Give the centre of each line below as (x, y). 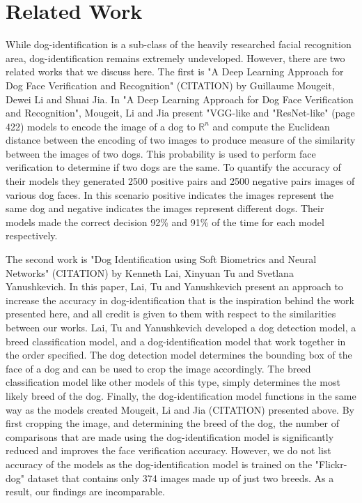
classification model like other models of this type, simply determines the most (173, 382)
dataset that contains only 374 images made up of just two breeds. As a (181, 478)
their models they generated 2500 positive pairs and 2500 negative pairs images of (180, 181)
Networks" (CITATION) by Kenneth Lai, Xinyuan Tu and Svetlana (150, 272)
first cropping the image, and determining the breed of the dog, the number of (173, 423)
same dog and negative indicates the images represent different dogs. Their (165, 208)
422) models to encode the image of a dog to (101, 126)
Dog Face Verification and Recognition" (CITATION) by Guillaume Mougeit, (170, 85)
